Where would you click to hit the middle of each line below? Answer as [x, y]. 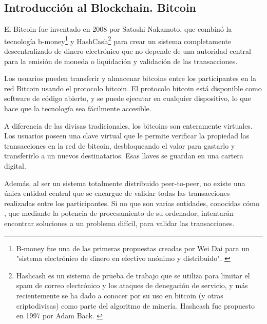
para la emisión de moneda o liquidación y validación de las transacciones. [121, 61]
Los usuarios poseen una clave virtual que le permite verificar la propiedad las [127, 136]
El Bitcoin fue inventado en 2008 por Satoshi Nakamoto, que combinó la [118, 29]
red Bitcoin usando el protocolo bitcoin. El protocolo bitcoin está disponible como [133, 88]
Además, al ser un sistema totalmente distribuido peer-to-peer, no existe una [125, 183]
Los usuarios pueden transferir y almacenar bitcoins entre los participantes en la [130, 78]
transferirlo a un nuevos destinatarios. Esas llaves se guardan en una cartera [124, 156]
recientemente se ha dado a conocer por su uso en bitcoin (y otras [120, 295]
